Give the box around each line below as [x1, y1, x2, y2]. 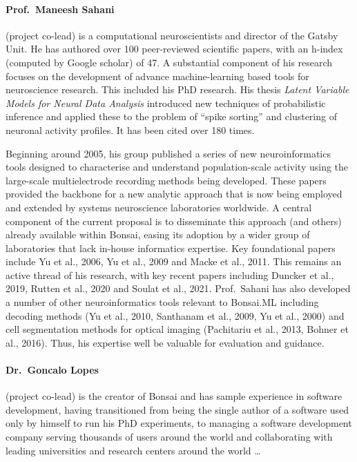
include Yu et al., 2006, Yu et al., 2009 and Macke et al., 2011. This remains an [6, 254, 342, 269]
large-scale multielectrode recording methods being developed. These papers [6, 173, 327, 187]
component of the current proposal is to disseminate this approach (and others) [6, 213, 342, 228]
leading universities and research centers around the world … [6, 443, 261, 457]
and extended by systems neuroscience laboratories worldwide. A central [6, 200, 312, 214]
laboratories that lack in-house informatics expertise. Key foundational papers [6, 240, 336, 255]
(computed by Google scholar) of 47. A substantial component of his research [6, 55, 333, 69]
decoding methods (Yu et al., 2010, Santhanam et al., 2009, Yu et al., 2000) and [6, 308, 345, 323]
